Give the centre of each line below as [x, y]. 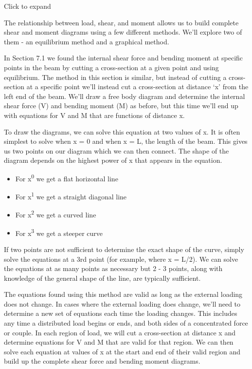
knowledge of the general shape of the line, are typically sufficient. [102, 278]
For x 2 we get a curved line [56, 214]
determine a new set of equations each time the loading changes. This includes [121, 313]
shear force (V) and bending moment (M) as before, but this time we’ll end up [121, 106]
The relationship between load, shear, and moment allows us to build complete [121, 22]
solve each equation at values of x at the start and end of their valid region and [122, 351]
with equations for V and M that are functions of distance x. [94, 115]
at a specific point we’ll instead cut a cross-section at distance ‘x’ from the [137, 87]
